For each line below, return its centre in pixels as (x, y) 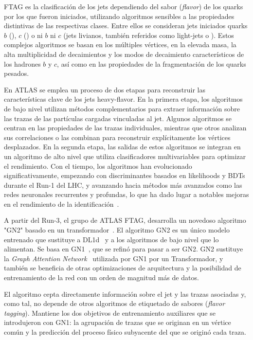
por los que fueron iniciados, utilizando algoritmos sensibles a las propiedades (119, 16)
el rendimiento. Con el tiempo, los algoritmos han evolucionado (98, 166)
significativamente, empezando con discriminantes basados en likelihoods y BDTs (125, 175)
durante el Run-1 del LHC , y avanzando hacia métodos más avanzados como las (123, 185)
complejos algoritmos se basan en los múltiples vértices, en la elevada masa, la (120, 45)
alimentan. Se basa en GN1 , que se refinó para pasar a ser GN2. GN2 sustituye (124, 249)
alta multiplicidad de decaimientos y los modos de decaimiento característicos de (124, 54)
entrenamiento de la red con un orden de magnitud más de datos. (101, 277)
